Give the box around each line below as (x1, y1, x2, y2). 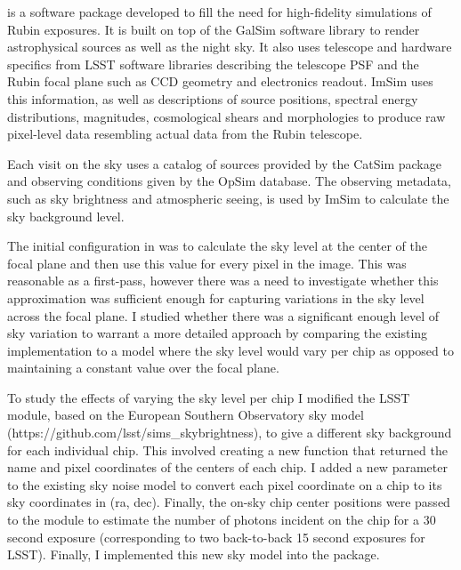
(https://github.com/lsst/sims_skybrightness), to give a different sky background (7, 423, 452, 442)
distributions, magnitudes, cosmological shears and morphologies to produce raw (7, 107, 446, 125)
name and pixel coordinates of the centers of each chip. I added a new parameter (7, 458, 448, 477)
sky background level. (7, 206, 125, 225)
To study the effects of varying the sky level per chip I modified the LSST (7, 388, 410, 406)
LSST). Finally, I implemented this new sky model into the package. (7, 545, 380, 564)
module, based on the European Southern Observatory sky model (7, 405, 364, 424)
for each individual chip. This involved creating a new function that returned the (7, 440, 448, 459)
